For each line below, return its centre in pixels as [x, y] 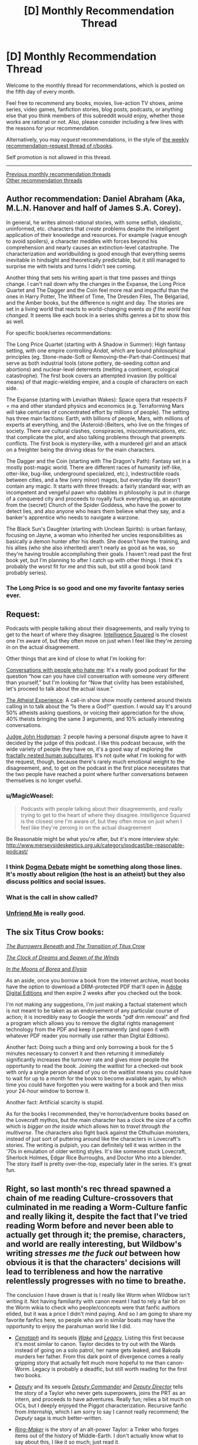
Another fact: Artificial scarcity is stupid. [55, 1103]
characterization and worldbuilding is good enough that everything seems [96, 253]
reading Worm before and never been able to [90, 1225]
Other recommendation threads [44, 180]
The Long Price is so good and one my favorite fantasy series [95, 588]
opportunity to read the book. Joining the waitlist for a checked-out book [95, 1066]
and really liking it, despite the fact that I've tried [97, 1216]
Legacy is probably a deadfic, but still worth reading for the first [110, 1369]
